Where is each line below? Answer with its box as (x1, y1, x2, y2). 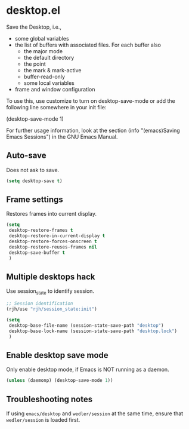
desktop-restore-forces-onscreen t (8, 238, 97, 245)
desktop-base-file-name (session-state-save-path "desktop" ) (8, 322, 164, 329)
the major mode (23, 47, 63, 54)
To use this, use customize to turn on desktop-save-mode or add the (6, 97, 175, 105)
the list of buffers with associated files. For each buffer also (14, 41, 161, 48)
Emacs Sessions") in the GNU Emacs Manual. (6, 133, 118, 140)
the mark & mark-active (23, 66, 82, 73)
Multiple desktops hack (6, 271, 95, 281)
